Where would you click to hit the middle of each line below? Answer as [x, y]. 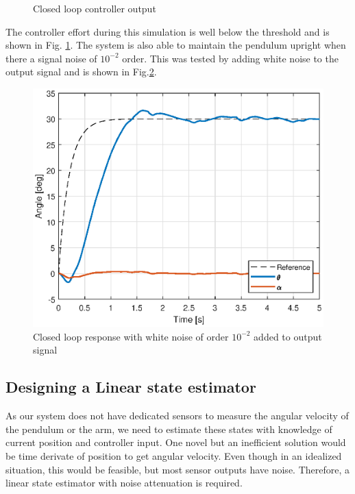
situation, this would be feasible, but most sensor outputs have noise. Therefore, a [178, 469]
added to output [288, 336]
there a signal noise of [51, 58]
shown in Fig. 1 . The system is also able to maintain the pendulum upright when [176, 45]
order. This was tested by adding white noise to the [230, 58]
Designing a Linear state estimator [131, 387]
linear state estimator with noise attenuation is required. [124, 483]
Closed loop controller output [95, 8]
